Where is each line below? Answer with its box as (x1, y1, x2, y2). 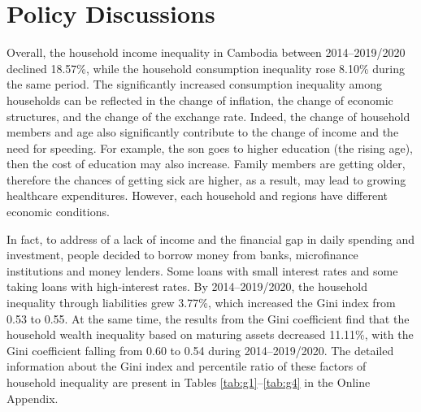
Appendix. (7, 389, 59, 406)
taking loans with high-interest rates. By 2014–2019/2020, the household (7, 278, 367, 295)
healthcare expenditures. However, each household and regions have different (7, 187, 388, 204)
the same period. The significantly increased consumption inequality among (7, 76, 383, 93)
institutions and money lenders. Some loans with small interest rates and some (7, 262, 398, 279)
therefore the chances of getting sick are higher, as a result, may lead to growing (7, 171, 406, 188)
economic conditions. (7, 203, 110, 220)
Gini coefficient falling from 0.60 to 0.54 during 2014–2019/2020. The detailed (7, 341, 394, 358)
